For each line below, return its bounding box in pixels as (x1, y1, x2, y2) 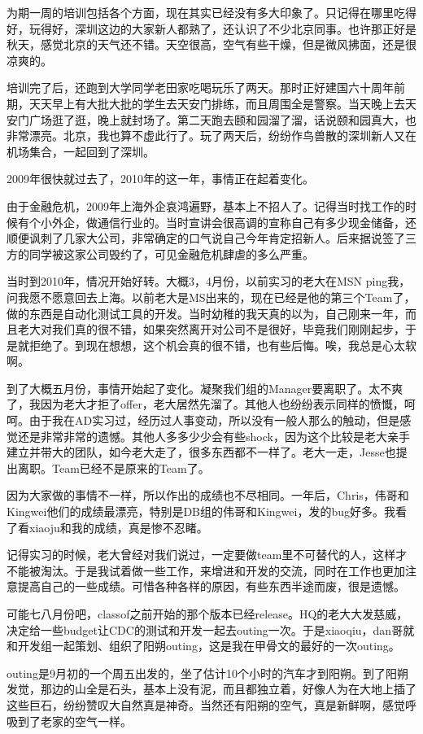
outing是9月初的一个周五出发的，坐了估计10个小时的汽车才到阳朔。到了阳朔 (7, 664, 408, 681)
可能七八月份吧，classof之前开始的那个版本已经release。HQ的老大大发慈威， (7, 605, 408, 622)
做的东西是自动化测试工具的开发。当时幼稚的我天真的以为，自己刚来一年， (7, 304, 405, 321)
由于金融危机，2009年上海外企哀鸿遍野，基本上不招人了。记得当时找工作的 (7, 197, 405, 214)
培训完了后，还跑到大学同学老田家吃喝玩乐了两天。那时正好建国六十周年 (7, 79, 394, 96)
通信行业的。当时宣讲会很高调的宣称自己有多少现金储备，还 (97, 213, 416, 230)
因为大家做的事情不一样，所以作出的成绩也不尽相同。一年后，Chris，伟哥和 (7, 487, 409, 504)
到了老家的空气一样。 (17, 712, 132, 729)
